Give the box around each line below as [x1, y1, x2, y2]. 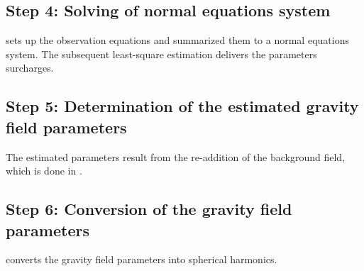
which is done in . [6, 163, 82, 178]
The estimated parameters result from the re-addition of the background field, [6, 149, 346, 164]
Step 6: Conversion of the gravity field [6, 198, 292, 220]
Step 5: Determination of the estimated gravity [6, 95, 359, 117]
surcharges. [6, 60, 54, 75]
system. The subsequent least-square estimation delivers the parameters [6, 46, 317, 61]
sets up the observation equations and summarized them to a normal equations [6, 33, 349, 48]
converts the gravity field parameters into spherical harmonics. [6, 252, 277, 267]
